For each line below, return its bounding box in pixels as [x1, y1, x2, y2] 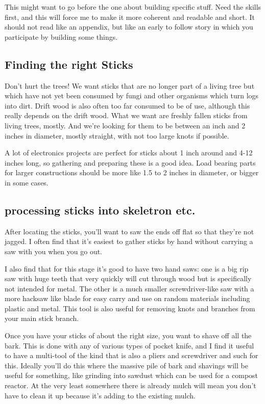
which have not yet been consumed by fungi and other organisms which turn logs [5, 90, 259, 101]
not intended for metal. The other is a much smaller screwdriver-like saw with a [5, 283, 254, 293]
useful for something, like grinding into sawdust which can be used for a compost [5, 370, 258, 381]
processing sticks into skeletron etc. [5, 202, 196, 218]
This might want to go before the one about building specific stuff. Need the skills [5, 2, 261, 12]
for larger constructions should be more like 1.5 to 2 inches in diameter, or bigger [5, 167, 259, 178]
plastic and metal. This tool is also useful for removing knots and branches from [5, 303, 255, 313]
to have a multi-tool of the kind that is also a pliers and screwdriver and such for [5, 350, 258, 361]
